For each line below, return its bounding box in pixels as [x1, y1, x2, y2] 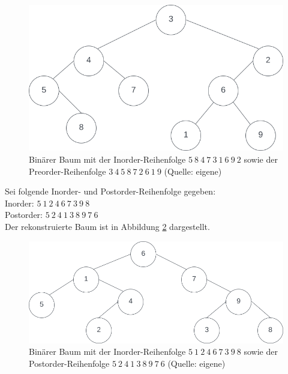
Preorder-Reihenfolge [29, 164, 106, 177]
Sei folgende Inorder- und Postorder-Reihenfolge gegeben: [5, 185, 216, 198]
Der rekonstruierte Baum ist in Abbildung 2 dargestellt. [5, 220, 210, 232]
